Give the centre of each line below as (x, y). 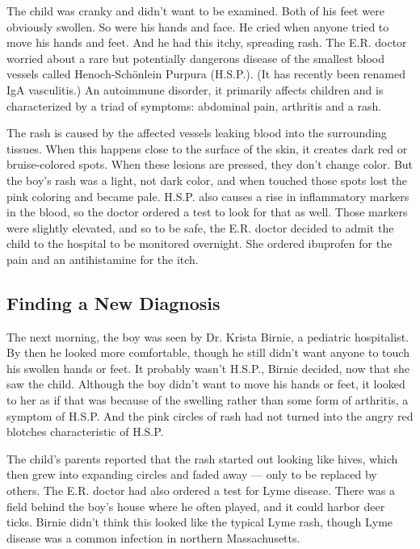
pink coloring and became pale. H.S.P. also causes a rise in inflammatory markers (208, 196)
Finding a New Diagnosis (113, 302)
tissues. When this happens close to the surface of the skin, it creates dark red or (207, 148)
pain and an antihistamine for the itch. (103, 259)
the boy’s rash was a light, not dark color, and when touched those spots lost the (207, 180)
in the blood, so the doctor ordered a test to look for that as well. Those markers (207, 212)
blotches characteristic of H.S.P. (85, 432)
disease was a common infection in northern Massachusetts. (153, 537)
